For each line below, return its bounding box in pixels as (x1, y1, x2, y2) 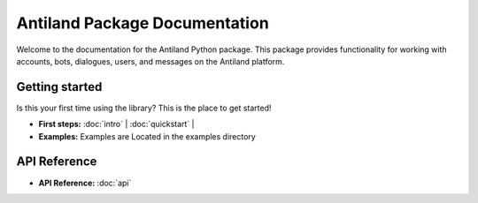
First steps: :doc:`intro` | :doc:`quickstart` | (38, 119, 195, 130)
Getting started (16, 79, 103, 94)
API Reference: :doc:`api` (38, 177, 132, 188)
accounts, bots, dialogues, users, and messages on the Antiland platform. (16, 56, 285, 66)
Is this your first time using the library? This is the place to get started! (16, 102, 272, 113)
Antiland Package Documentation (16, 13, 269, 33)
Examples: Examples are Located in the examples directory (38, 131, 256, 141)
